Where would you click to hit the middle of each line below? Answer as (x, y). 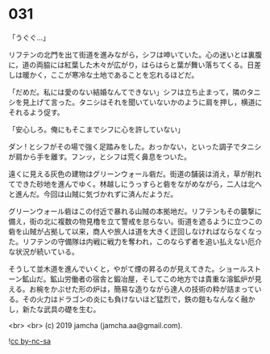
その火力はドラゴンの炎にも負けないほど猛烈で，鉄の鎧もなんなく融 (135, 299)
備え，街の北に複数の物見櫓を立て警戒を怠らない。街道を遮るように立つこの (135, 221)
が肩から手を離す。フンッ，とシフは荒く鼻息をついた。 (100, 156)
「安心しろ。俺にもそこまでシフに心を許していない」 (97, 129)
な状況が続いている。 (44, 251)
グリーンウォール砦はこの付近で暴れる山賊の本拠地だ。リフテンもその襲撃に (135, 211)
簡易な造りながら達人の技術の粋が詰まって (185, 289)
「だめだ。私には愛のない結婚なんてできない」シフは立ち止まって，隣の (128, 92)
